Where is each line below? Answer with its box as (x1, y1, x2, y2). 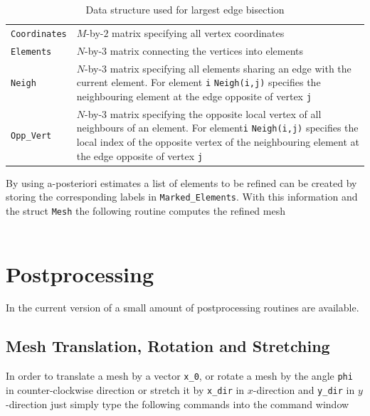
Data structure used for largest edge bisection (85, 2, 285, 16)
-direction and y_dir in (253, 382, 355, 397)
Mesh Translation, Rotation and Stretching (6, 335, 330, 357)
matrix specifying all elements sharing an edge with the (110, 60, 351, 75)
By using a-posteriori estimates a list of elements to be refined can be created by (6, 175, 357, 190)
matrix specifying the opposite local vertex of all (110, 106, 322, 121)
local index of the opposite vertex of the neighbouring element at (76, 134, 359, 149)
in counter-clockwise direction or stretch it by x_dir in (6, 382, 245, 397)
